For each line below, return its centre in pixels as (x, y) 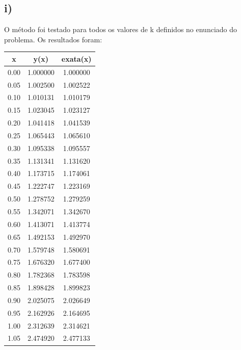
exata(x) (76, 58)
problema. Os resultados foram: (53, 39)
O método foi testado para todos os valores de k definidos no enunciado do (121, 29)
